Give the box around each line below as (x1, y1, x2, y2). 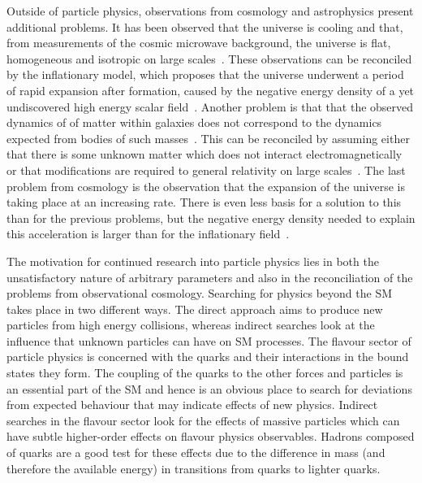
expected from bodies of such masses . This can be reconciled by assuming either (6, 129, 410, 146)
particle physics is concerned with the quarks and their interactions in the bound (6, 348, 409, 365)
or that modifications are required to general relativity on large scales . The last (6, 161, 406, 178)
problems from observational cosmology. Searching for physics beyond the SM (6, 285, 393, 302)
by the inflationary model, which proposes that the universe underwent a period (6, 66, 404, 83)
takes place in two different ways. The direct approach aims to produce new (6, 300, 383, 317)
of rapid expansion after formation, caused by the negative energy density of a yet (6, 81, 415, 98)
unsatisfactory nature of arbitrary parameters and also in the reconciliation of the (6, 268, 413, 285)
